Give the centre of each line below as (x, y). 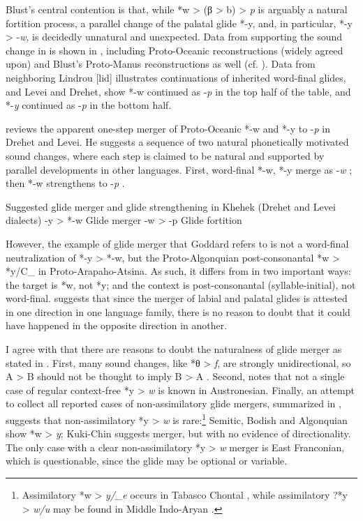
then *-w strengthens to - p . (65, 183)
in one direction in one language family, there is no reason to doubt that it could (178, 311)
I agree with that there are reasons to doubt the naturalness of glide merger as (174, 349)
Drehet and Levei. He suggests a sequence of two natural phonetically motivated (177, 142)
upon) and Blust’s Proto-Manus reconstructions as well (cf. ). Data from (161, 64)
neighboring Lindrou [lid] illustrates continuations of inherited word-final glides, (176, 77)
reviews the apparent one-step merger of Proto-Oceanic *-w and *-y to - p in (168, 128)
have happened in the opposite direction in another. (117, 325)
